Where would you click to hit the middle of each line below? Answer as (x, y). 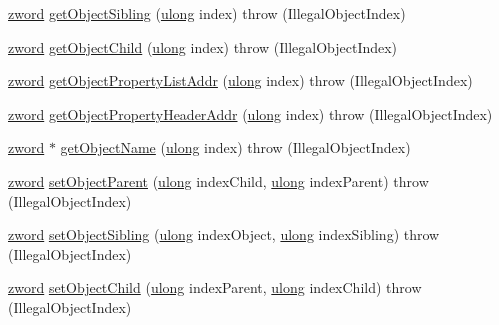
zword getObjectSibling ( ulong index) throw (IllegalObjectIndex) (207, 13)
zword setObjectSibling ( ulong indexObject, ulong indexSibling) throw (224, 234)
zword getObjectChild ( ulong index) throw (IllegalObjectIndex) (203, 46)
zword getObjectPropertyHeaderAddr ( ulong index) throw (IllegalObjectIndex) (250, 113)
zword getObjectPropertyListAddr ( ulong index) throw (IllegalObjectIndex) (240, 80)
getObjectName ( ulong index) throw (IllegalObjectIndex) (235, 147)
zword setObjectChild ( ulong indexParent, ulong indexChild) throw (215, 287)
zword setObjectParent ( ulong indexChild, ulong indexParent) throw (218, 180)
